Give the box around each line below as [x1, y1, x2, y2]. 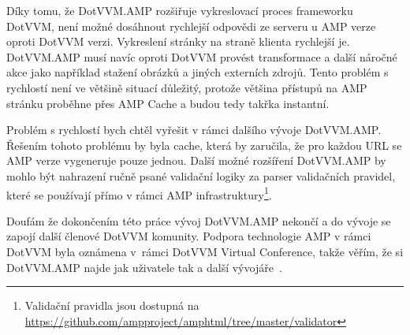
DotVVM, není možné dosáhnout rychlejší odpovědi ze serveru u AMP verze [6, 17, 376, 34]
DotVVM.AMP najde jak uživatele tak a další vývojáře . [6, 259, 282, 275]
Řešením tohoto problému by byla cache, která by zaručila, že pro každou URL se [6, 136, 402, 153]
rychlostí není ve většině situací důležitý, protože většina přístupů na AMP [6, 79, 367, 95]
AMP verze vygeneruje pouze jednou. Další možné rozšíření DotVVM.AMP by [6, 152, 386, 169]
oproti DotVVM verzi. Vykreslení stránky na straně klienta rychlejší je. [6, 33, 350, 50]
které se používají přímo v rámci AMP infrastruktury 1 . [6, 184, 272, 203]
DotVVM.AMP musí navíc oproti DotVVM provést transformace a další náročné [6, 48, 397, 65]
